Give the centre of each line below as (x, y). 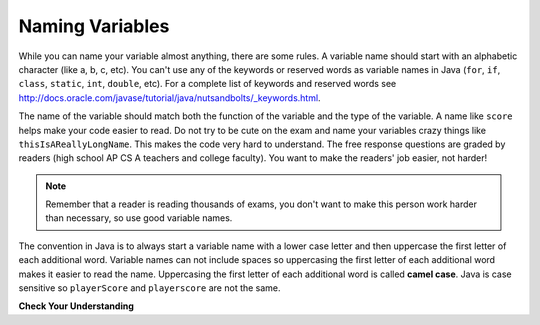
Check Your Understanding (76, 306)
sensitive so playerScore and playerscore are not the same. (149, 288)
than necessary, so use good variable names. (139, 218)
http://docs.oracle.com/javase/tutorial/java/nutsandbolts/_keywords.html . (169, 97)
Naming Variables (94, 26)
